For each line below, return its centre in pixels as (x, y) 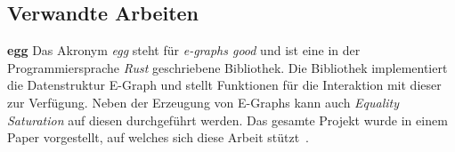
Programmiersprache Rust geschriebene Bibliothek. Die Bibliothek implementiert (227, 67)
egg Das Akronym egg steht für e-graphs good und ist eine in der (184, 50)
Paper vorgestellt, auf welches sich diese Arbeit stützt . (158, 137)
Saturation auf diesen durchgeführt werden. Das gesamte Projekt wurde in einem (227, 120)
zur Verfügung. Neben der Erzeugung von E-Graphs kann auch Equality (203, 102)
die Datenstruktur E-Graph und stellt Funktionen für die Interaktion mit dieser (224, 85)
